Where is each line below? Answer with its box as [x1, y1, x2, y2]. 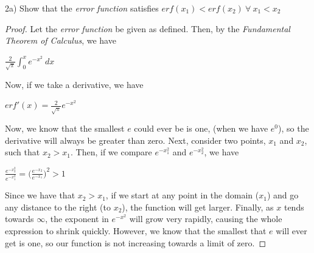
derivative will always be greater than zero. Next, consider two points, [5, 133, 266, 146]
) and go [267, 189, 299, 201]
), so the [278, 122, 309, 135]
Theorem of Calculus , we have [5, 34, 116, 47]
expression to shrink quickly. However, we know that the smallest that [5, 224, 267, 237]
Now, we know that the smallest [5, 122, 125, 135]
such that [5, 146, 40, 158]
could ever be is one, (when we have [134, 122, 268, 135]
